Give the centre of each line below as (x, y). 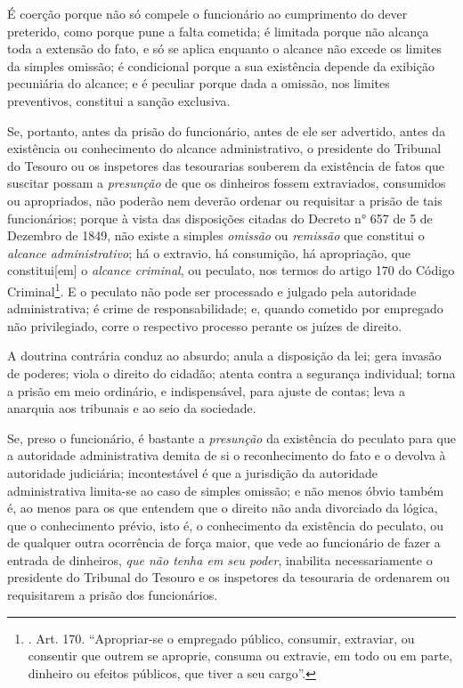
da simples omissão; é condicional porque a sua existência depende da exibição (221, 65)
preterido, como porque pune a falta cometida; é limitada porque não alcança (218, 31)
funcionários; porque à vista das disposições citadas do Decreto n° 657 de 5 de (220, 218)
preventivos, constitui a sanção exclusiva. (119, 100)
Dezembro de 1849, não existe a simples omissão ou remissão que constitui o (216, 235)
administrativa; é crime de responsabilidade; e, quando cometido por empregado (225, 308)
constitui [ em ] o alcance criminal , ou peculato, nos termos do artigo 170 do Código (231, 270)
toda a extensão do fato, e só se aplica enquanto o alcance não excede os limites (224, 49)
